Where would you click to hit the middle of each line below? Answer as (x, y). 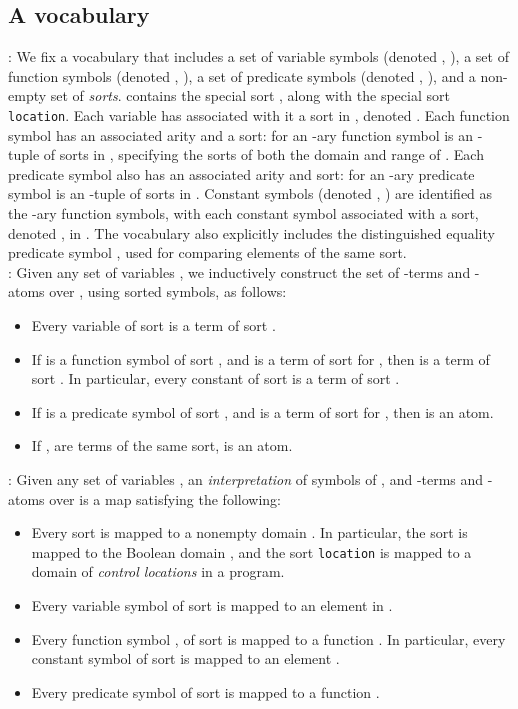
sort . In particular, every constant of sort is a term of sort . (215, 378)
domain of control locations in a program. (158, 571)
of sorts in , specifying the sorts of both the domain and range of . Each (263, 154)
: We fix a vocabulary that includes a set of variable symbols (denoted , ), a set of (258, 56)
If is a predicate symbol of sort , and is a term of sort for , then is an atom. (262, 411)
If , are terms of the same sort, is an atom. (162, 445)
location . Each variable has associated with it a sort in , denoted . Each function (259, 114)
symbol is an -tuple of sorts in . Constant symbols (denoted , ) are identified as (250, 193)
